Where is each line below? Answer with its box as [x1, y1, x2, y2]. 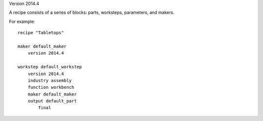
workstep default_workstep [18, 64, 82, 70]
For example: [9, 19, 36, 24]
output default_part [27, 98, 77, 104]
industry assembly [27, 78, 72, 83]
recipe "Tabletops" [18, 30, 64, 36]
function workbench [27, 84, 75, 90]
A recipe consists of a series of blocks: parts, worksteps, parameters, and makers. [9, 10, 175, 16]
